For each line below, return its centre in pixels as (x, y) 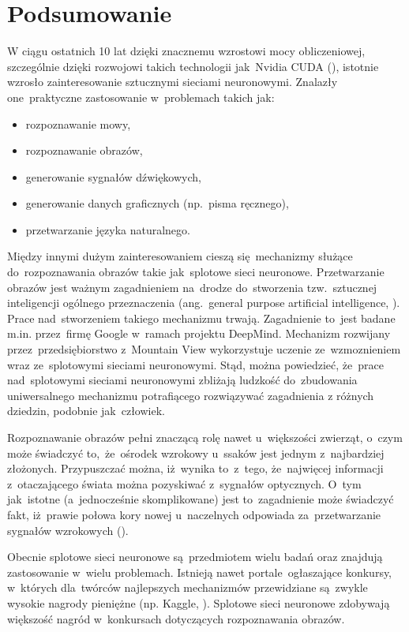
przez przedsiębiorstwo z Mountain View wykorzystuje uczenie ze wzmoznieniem (204, 349)
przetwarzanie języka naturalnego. (108, 229)
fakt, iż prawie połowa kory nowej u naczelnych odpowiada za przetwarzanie (194, 514)
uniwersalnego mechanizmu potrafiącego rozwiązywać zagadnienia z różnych (191, 395)
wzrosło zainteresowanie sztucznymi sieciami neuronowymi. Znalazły (173, 82)
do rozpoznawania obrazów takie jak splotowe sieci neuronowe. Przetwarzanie (196, 272)
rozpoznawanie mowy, (78, 123)
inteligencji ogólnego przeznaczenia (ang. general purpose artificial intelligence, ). (204, 303)
